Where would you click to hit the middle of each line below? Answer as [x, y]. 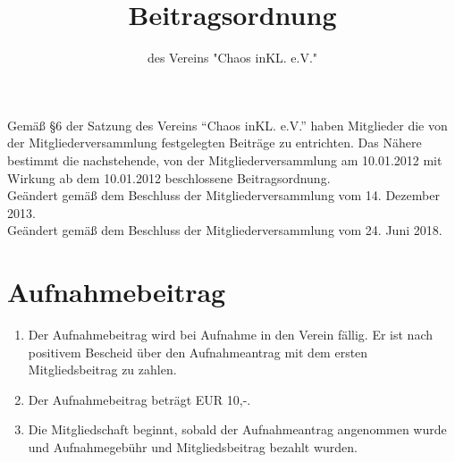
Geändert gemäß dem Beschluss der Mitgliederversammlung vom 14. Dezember [223, 195]
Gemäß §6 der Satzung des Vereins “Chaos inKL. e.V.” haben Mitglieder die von [227, 125]
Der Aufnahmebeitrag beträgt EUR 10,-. [139, 399]
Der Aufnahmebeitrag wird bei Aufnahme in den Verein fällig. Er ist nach [231, 334]
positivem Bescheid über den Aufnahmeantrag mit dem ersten [198, 352]
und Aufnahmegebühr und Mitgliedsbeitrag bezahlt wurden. [193, 446]
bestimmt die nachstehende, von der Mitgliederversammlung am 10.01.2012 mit [225, 160]
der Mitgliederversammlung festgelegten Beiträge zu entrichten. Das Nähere [215, 143]
